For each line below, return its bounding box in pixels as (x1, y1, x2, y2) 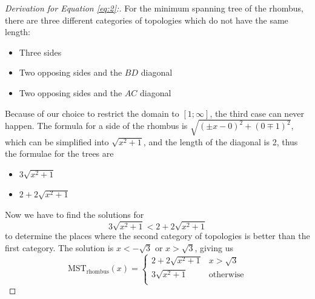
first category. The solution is (5, 241, 114, 254)
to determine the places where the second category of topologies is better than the (5, 229, 310, 242)
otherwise (208, 271, 244, 280)
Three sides (19, 45, 62, 58)
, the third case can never (210, 107, 305, 119)
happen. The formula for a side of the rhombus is (5, 119, 188, 132)
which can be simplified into (5, 135, 109, 148)
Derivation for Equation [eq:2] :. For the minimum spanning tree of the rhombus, (5, 2, 303, 14)
